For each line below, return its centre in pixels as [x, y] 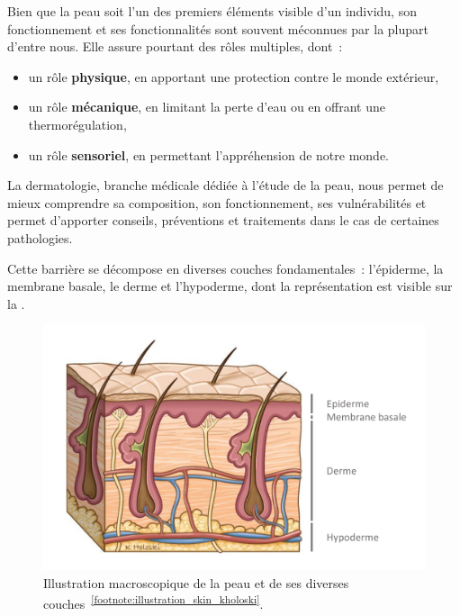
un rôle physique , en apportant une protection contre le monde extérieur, [234, 76]
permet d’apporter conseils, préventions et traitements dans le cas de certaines [223, 220]
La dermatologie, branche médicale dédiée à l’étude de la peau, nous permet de [225, 185]
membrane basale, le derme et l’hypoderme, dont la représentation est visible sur [230, 286]
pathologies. [40, 237]
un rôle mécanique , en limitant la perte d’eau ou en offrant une [207, 107]
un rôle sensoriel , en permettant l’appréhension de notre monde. [208, 154]
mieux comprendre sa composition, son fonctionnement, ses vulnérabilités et [217, 202]
